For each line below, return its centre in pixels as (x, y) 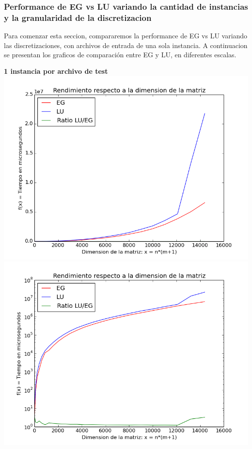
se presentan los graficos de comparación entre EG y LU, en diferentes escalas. (120, 55)
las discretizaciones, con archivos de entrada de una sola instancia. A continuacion (126, 45)
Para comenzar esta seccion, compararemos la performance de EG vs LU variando (126, 36)
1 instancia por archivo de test (56, 71)
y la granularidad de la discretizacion (78, 17)
